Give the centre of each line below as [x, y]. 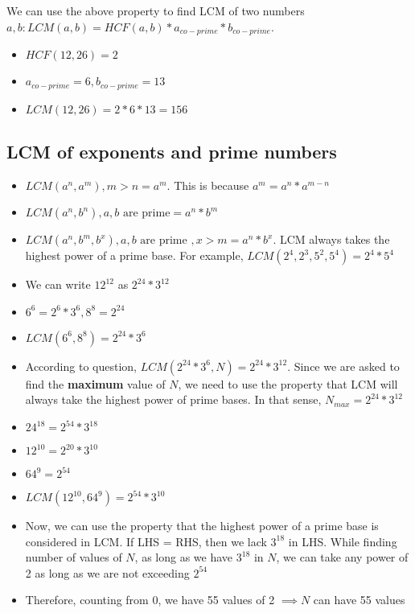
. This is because [208, 185]
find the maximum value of [95, 383]
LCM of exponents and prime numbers [172, 151]
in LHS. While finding [343, 541]
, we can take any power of [342, 557]
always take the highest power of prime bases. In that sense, [173, 399]
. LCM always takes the [331, 239]
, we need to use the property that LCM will [288, 383]
